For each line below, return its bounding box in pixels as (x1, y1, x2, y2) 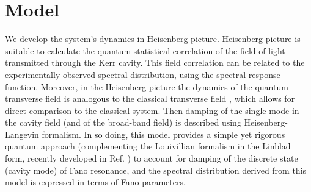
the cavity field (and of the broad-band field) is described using (5, 116, 241, 129)
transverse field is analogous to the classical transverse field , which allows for (5, 92, 295, 105)
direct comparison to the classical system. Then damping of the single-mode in (5, 104, 299, 116)
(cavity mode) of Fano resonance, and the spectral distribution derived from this (5, 163, 307, 176)
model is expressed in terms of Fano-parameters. (5, 176, 186, 188)
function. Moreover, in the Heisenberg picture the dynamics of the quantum (5, 80, 288, 93)
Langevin (5, 127, 39, 140)
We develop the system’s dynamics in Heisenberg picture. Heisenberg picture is (5, 32, 301, 45)
